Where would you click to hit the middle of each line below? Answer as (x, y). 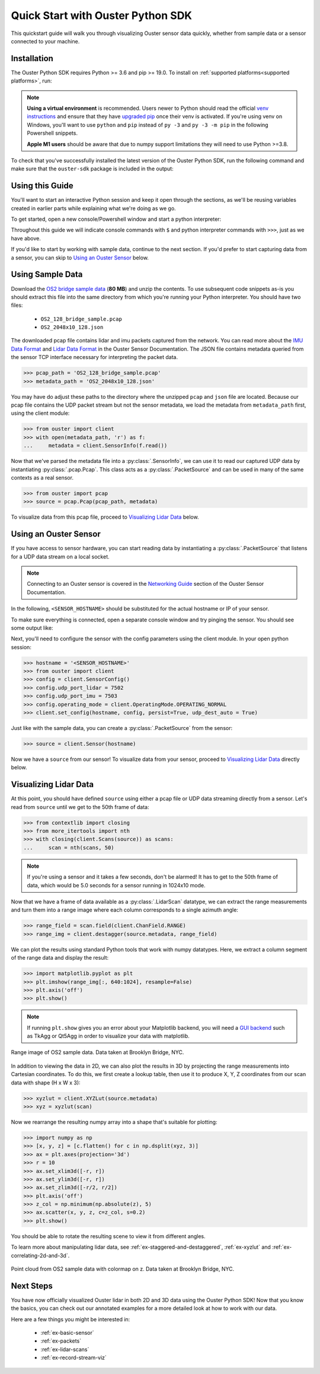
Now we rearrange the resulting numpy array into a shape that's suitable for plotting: (114, 1122)
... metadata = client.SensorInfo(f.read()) (95, 446)
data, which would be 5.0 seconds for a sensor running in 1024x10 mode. (116, 885)
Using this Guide (42, 186)
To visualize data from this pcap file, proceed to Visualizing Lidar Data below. (105, 517)
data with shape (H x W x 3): (46, 1083)
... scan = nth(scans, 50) (69, 848)
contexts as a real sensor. (42, 477)
